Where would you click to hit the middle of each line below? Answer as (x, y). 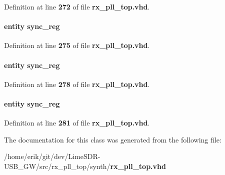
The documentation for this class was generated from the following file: (113, 139)
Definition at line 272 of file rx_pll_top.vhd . (77, 6)
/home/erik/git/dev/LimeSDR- (52, 156)
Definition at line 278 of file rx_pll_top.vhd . (77, 84)
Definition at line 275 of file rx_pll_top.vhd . (77, 45)
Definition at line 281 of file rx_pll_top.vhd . (77, 123)
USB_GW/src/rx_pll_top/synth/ (57, 166)
